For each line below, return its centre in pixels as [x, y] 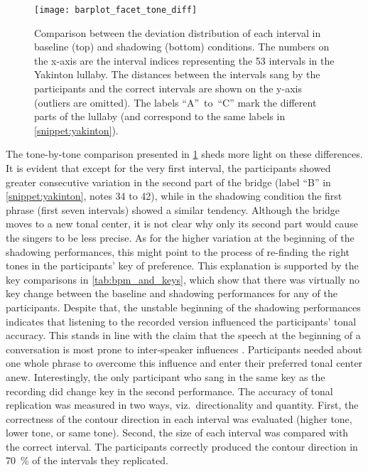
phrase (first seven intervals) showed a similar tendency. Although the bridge [173, 209]
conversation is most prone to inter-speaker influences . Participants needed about [184, 349]
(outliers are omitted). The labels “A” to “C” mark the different [175, 102]
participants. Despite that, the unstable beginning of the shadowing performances [183, 307]
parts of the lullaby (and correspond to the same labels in [160, 116]
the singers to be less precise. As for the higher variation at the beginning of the [180, 237]
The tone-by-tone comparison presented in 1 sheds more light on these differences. [184, 154]
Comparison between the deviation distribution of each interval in [178, 32]
